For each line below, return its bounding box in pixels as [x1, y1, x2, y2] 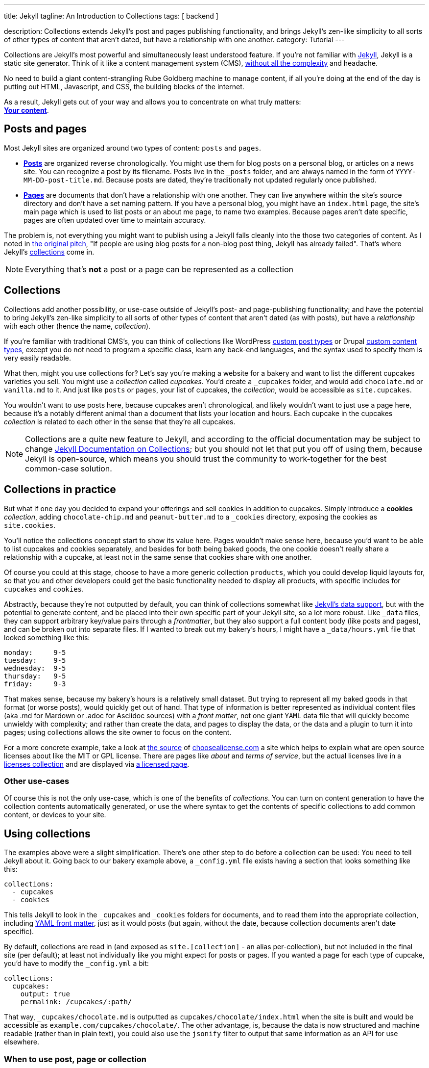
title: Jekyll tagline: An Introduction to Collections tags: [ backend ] [4, 12, 218, 20]
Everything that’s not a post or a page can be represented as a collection [25, 264, 293, 274]
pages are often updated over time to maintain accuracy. [24, 215, 206, 224]
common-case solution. [25, 463, 112, 473]
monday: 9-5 [4, 648, 66, 656]
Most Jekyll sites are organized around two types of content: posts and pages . [4, 143, 261, 152]
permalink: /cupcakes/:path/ [20, 998, 132, 1006]
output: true [20, 990, 70, 998]
